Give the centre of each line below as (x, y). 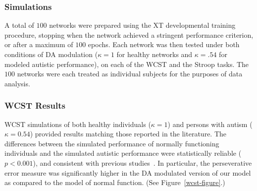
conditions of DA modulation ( (51, 54)
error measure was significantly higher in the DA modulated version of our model (128, 172)
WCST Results (35, 105)
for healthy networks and (154, 54)
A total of (19, 25)
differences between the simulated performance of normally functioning (112, 143)
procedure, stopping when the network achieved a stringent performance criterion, (129, 34)
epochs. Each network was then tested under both (164, 44)
